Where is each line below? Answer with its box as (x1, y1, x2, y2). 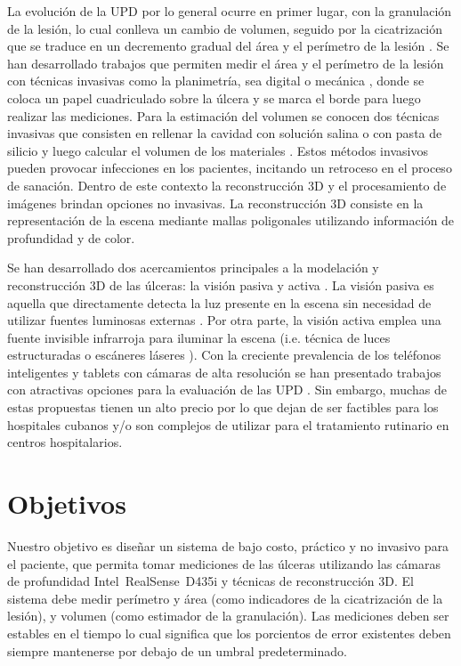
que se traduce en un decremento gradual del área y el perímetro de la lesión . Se (7, 37, 449, 55)
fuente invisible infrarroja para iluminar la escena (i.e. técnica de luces (7, 328, 391, 346)
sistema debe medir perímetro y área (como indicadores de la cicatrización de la (7, 589, 443, 607)
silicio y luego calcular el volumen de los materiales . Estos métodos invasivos (7, 141, 428, 159)
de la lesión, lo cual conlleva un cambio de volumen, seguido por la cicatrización (7, 19, 443, 37)
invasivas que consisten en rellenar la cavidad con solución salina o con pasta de (7, 124, 442, 142)
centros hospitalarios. (7, 433, 123, 451)
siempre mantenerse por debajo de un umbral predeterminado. (7, 641, 347, 660)
